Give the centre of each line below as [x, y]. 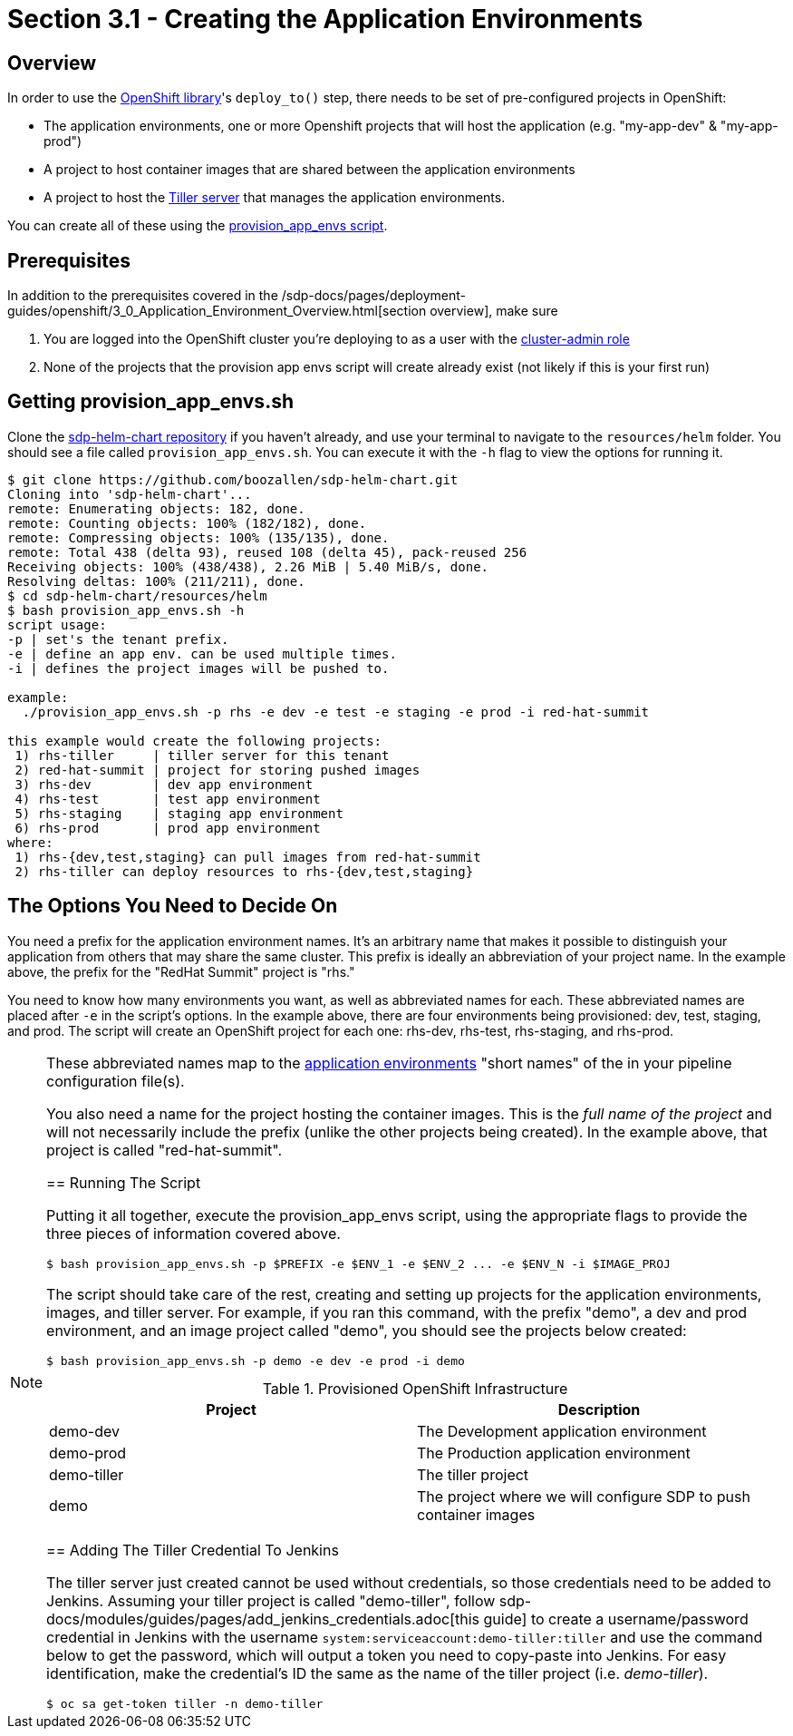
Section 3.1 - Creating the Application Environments [325, 19]
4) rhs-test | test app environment [168, 799]
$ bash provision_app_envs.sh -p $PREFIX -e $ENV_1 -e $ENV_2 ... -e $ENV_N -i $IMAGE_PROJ [358, 1263]
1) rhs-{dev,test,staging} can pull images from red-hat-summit [248, 857]
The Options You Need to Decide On [173, 906]
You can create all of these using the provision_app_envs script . [198, 226]
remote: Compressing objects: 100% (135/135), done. [198, 537]
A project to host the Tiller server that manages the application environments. [275, 198]
